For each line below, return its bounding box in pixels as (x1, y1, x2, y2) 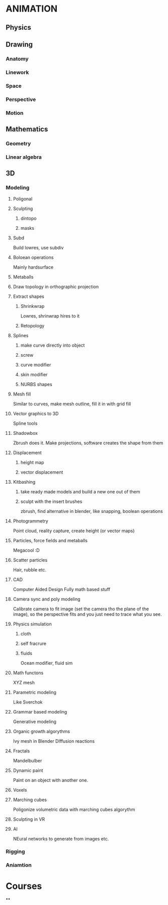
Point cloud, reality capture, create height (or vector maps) (13, 528, 135, 534)
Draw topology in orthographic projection (13, 283, 99, 290)
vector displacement (20, 469, 63, 475)
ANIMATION (6, 3, 58, 15)
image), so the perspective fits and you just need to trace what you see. (13, 611, 162, 617)
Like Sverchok (13, 699, 43, 705)
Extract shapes (13, 293, 45, 299)
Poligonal (13, 196, 33, 202)
